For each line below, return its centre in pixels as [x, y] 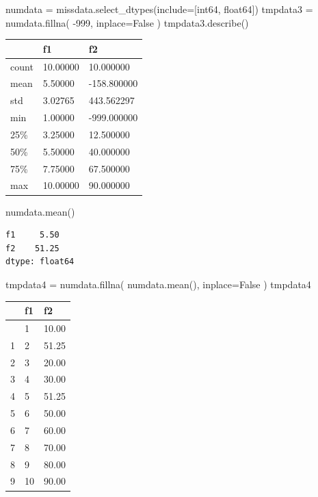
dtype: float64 [40, 262]
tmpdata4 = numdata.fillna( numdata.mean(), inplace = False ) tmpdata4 [158, 284]
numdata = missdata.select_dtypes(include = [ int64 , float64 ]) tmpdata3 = [159, 9]
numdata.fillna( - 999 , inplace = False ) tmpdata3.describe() [127, 22]
